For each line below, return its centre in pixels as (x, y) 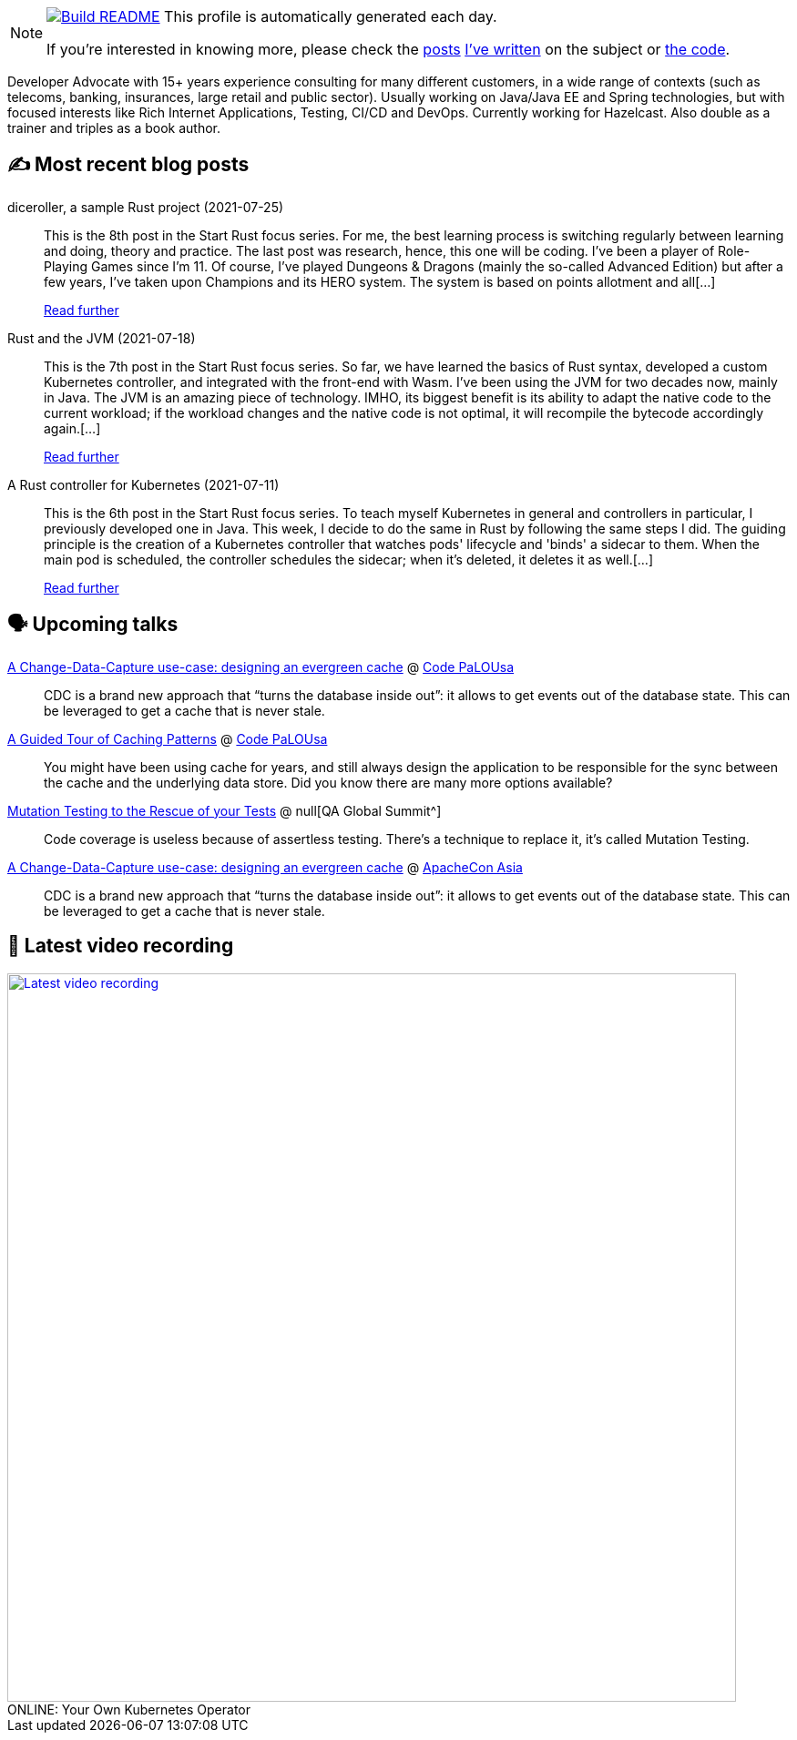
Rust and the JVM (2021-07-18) (102, 338)
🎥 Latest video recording (121, 946)
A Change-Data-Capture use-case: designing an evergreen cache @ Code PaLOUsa (261, 666)
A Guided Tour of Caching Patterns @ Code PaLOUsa (168, 738)
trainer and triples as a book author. (114, 128)
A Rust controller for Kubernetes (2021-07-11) (143, 484)
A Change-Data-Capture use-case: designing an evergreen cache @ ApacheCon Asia (265, 867)
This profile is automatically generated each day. (331, 16)
